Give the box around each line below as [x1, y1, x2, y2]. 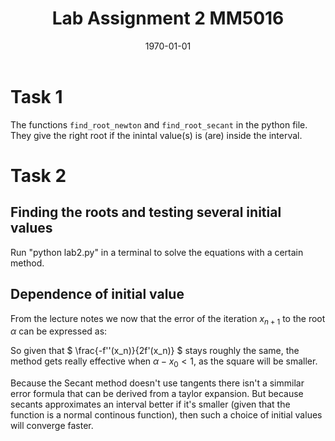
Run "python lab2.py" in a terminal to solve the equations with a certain [10, 246, 304, 258]
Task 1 [10, 85, 63, 108]
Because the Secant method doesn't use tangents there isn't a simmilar [10, 377, 305, 389]
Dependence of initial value [10, 286, 185, 303]
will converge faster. [10, 420, 94, 432]
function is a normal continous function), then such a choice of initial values [10, 409, 323, 421]
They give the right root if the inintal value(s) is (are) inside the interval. [10, 129, 303, 141]
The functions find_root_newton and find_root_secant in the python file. [10, 118, 308, 131]
